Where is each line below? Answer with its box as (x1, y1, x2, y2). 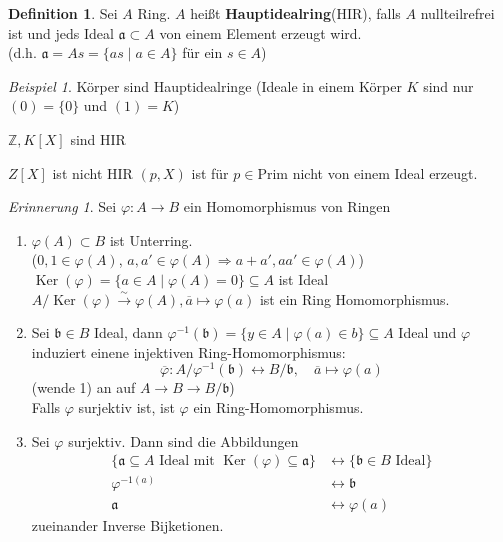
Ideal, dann (93, 322, 163, 343)
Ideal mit (159, 454, 215, 469)
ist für (191, 162, 229, 183)
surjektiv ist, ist (78, 396, 175, 417)
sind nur (423, 75, 474, 96)
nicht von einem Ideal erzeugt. (292, 162, 478, 183)
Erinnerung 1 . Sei (8, 196, 117, 217)
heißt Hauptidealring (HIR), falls (190, 3, 401, 23)
